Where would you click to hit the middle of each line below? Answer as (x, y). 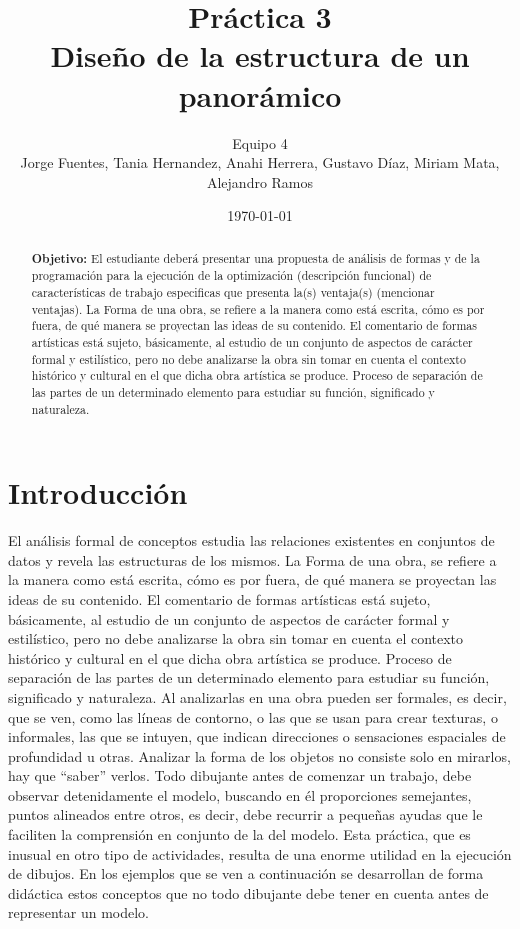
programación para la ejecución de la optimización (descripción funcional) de (231, 275)
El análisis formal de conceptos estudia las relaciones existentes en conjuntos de (251, 540)
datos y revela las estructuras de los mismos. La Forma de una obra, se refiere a (252, 559)
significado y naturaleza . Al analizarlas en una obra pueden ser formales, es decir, (257, 696)
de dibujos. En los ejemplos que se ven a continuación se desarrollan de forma (246, 873)
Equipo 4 (260, 142)
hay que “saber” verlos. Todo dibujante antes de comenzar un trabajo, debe (240, 775)
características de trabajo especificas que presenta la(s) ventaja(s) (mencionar (233, 291)
